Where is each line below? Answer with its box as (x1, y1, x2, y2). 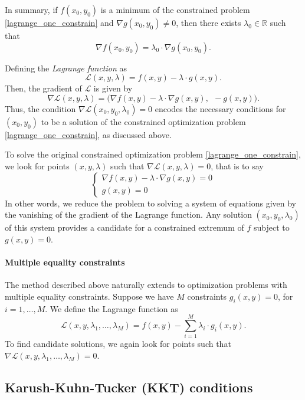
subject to (253, 221, 290, 234)
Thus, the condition (5, 102, 76, 114)
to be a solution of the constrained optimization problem (41, 115, 246, 127)
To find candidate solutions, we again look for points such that (5, 337, 231, 350)
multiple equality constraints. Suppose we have (5, 290, 174, 302)
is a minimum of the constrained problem (100, 4, 250, 15)
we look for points (5, 159, 70, 172)
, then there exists (176, 17, 241, 28)
